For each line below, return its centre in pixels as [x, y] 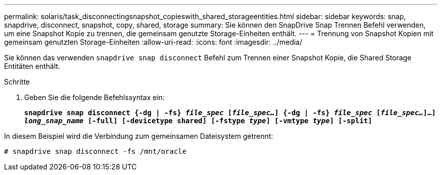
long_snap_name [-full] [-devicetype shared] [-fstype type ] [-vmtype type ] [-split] [198, 121]
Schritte [17, 82]
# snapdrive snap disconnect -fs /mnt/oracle [95, 151]
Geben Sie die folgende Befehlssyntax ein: [95, 97]
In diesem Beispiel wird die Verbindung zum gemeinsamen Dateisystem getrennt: [139, 136]
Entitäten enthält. [32, 66]
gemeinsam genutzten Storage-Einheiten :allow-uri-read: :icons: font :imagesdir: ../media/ [153, 42]
